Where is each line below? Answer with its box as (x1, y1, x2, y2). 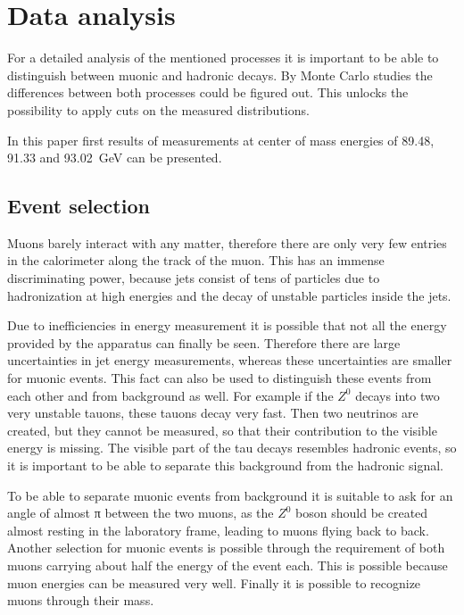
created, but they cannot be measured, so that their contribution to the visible (7, 420, 437, 439)
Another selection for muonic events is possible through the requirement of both (7, 538, 445, 557)
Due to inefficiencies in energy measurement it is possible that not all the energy (7, 316, 447, 335)
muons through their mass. (7, 591, 154, 610)
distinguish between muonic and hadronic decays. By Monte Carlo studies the (7, 65, 433, 84)
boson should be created (295, 503, 428, 522)
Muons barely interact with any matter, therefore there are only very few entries (7, 233, 447, 252)
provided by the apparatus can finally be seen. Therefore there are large (7, 333, 401, 352)
